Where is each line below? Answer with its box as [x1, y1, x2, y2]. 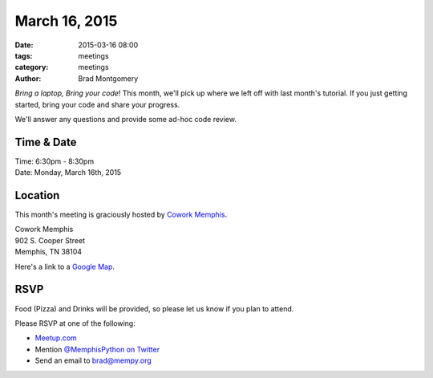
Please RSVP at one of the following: [14, 318, 136, 328]
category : [14, 63, 49, 72]
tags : [14, 51, 33, 60]
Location [14, 189, 60, 202]
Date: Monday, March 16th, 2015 [14, 168, 122, 177]
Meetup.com [34, 333, 78, 343]
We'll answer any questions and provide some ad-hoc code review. [14, 114, 237, 124]
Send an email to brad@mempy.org [34, 356, 152, 365]
